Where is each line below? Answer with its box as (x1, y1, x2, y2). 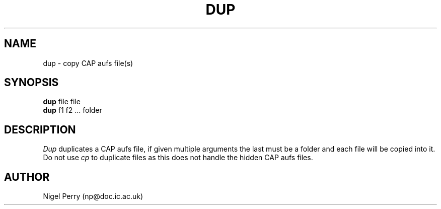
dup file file (43, 97, 81, 106)
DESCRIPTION (4, 123, 76, 136)
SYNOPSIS (4, 76, 59, 89)
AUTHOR (4, 170, 50, 183)
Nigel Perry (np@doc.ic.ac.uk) (43, 192, 143, 201)
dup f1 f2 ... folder (43, 106, 102, 115)
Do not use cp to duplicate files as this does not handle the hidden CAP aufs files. (43, 153, 313, 162)
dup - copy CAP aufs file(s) (43, 58, 133, 67)
